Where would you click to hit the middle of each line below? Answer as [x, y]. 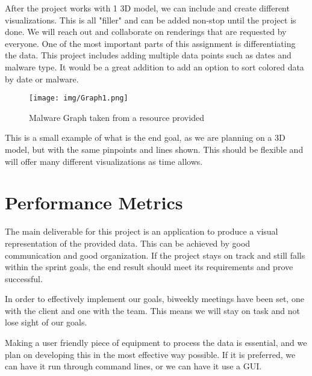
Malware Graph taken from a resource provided [117, 117]
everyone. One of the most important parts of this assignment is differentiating [150, 43]
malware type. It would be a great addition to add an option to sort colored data [154, 66]
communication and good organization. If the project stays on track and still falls [155, 255]
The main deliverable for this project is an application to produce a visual [142, 231]
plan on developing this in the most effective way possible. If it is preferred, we [150, 354]
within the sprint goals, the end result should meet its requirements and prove [149, 267]
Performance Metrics [94, 202]
